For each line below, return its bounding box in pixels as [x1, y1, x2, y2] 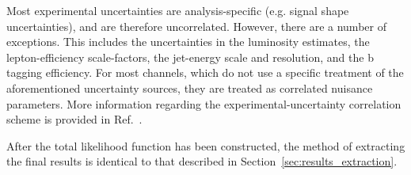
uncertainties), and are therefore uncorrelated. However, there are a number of [6, 17, 386, 34]
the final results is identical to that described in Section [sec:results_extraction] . [6, 153, 398, 169]
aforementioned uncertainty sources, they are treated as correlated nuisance [6, 79, 373, 96]
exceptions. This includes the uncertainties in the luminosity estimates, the [6, 33, 370, 50]
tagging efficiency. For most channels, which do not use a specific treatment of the [6, 64, 404, 81]
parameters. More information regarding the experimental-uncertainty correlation [6, 95, 401, 112]
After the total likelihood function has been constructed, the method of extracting [6, 137, 405, 154]
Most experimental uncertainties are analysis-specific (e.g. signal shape [6, 2, 349, 18]
